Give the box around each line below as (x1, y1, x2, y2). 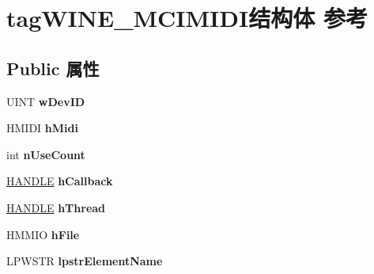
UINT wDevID (6, 93, 85, 109)
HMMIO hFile (6, 226, 80, 242)
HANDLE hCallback (6, 173, 113, 189)
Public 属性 (6, 55, 100, 80)
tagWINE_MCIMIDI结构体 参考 (6, 2, 368, 34)
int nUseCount (6, 146, 85, 162)
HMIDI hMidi (6, 120, 78, 136)
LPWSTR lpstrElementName (6, 253, 163, 269)
